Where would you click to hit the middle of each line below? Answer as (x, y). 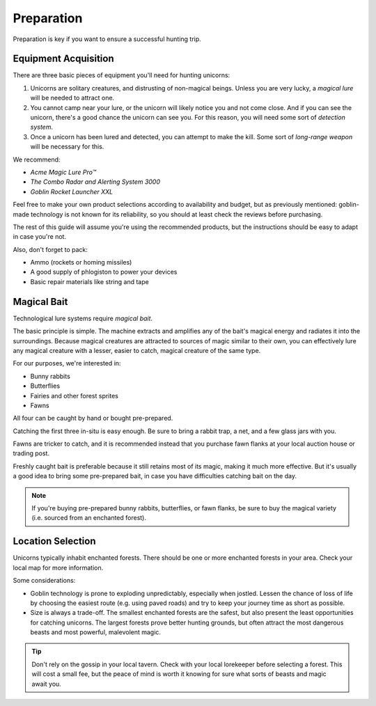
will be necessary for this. (67, 147)
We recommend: (37, 159)
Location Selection (54, 541)
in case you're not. (39, 237)
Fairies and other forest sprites (74, 395)
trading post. (31, 453)
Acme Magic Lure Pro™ (63, 172)
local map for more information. (58, 567)
